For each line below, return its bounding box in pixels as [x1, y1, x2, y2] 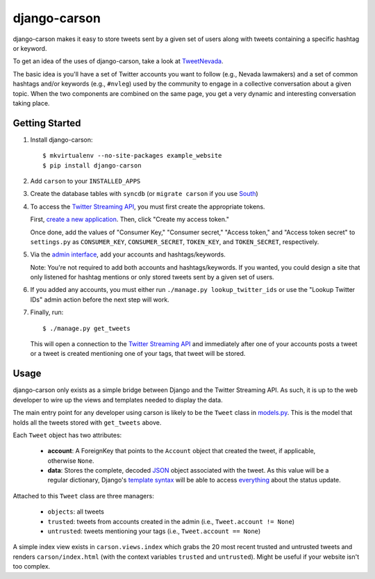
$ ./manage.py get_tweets [42, 324, 131, 332]
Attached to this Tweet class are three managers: [12, 491, 154, 500]
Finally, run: [30, 308, 64, 316]
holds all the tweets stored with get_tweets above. [12, 418, 162, 427]
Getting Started [12, 117, 81, 129]
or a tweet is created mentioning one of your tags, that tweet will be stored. [30, 350, 246, 358]
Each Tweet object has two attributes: [12, 431, 122, 439]
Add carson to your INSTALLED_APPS [30, 177, 141, 185]
